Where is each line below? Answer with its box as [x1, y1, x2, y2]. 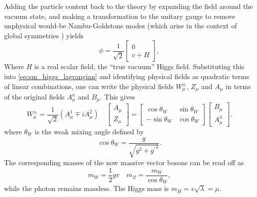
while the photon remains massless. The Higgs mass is [4, 183, 169, 194]
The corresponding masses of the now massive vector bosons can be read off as [4, 157, 244, 167]
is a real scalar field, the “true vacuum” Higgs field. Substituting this [34, 61, 245, 72]
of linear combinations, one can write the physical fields [4, 81, 174, 91]
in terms [226, 81, 251, 91]
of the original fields [4, 92, 65, 102]
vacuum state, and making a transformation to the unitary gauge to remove [4, 10, 236, 21]
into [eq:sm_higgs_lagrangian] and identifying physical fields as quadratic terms [4, 71, 250, 81]
